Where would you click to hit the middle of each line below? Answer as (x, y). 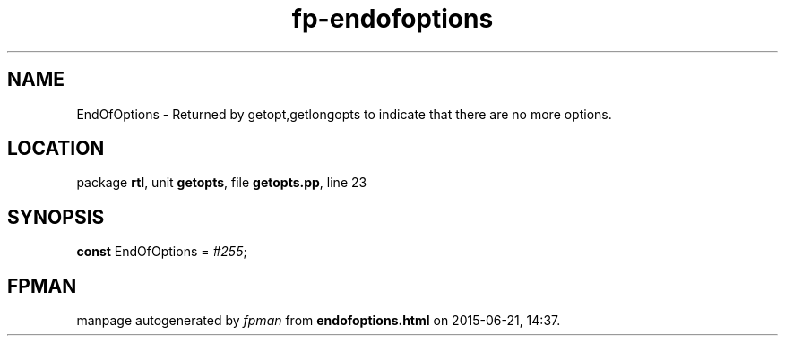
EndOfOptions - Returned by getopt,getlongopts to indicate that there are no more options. (344, 114)
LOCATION (56, 149)
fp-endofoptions (392, 19)
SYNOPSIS (56, 217)
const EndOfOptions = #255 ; (162, 252)
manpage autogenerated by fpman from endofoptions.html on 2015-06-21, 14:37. (319, 321)
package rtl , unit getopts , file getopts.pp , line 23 (222, 183)
